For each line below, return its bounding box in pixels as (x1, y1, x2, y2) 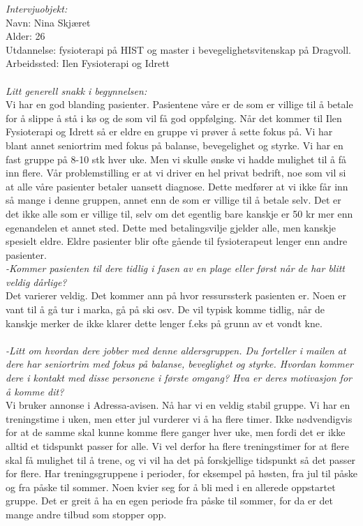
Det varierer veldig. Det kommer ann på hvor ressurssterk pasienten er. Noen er (6, 288, 347, 303)
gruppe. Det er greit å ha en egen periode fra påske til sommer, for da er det (6, 493, 333, 508)
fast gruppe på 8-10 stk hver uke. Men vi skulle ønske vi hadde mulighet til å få (6, 151, 347, 166)
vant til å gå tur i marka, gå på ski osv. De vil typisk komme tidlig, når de (6, 302, 325, 317)
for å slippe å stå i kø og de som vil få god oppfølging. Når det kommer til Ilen (6, 110, 342, 125)
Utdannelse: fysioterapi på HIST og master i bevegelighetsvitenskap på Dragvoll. (6, 42, 351, 57)
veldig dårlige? (6, 274, 67, 289)
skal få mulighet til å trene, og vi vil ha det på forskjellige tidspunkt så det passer (6, 452, 356, 467)
